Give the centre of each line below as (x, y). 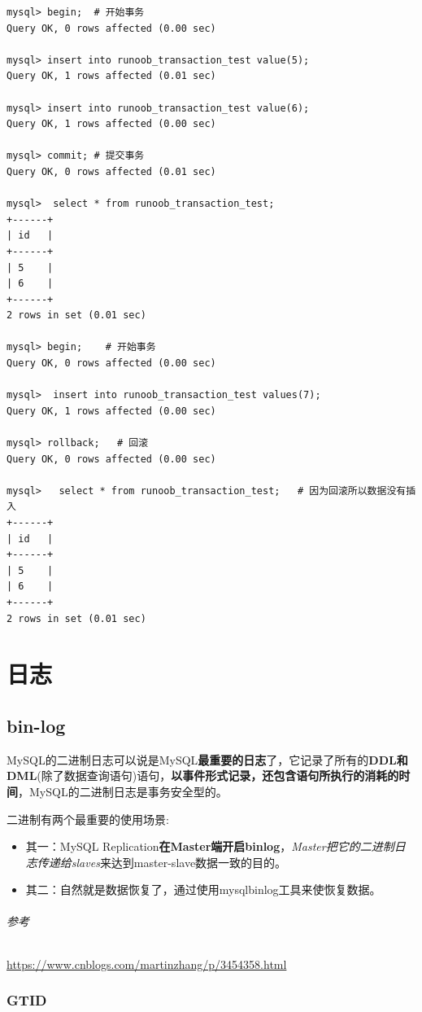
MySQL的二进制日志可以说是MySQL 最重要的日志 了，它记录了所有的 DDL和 (207, 759)
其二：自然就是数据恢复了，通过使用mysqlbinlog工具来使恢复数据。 (203, 889)
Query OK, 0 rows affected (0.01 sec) (111, 171)
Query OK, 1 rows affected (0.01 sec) (111, 76)
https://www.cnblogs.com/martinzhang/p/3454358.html (147, 964)
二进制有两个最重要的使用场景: (88, 819)
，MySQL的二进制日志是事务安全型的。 (123, 791)
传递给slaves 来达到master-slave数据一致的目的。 (162, 862)
